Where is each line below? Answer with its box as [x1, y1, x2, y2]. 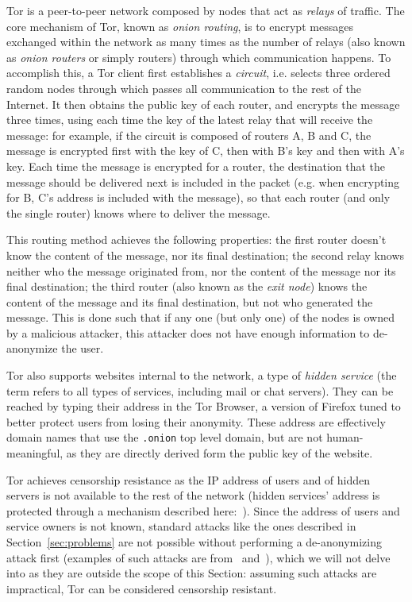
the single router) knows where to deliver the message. [6, 204, 271, 221]
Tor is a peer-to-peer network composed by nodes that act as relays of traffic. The [6, 2, 405, 18]
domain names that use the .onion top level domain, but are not [6, 429, 323, 446]
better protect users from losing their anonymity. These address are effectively [6, 413, 386, 430]
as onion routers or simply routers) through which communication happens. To [6, 48, 391, 65]
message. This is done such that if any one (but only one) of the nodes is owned [6, 309, 395, 326]
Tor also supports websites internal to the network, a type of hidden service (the [6, 367, 397, 384]
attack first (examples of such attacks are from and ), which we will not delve [6, 549, 391, 565]
